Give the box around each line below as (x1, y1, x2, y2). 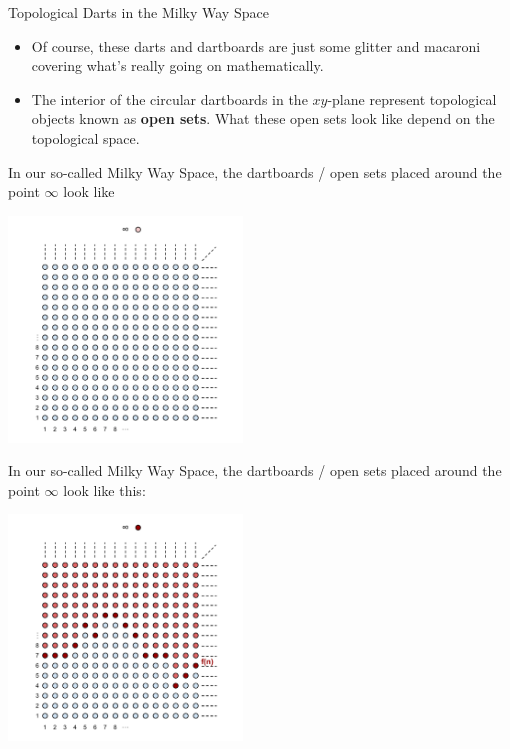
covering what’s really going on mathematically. (31, 55, 324, 76)
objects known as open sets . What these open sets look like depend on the (31, 108, 495, 129)
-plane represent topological (327, 88, 497, 109)
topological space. (31, 127, 140, 148)
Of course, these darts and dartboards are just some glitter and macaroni (31, 35, 481, 56)
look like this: (63, 479, 146, 500)
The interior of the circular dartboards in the (31, 88, 308, 109)
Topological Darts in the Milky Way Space (8, 2, 269, 22)
